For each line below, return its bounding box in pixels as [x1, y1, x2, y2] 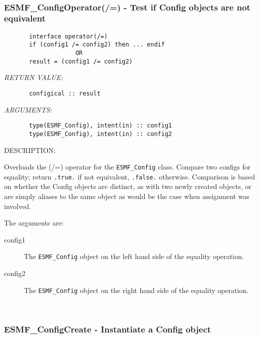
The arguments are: [4, 217, 64, 228]
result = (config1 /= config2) [29, 57, 133, 65]
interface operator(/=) [29, 32, 108, 40]
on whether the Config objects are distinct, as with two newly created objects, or [4, 181, 252, 191]
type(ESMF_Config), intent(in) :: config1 [29, 122, 172, 129]
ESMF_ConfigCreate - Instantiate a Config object [4, 322, 211, 335]
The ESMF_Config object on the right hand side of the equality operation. [24, 284, 249, 295]
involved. [4, 200, 31, 211]
